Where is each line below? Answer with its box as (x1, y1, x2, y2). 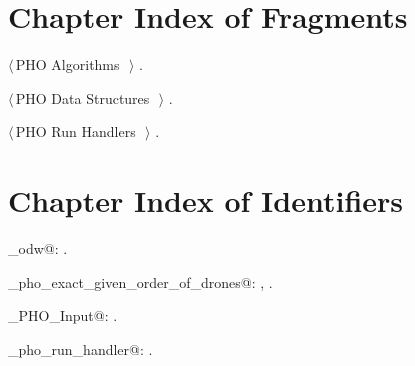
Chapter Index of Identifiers (8, 180, 404, 221)
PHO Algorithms (15, 54, 120, 75)
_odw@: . (8, 238, 68, 259)
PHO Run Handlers (15, 121, 136, 142)
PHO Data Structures (15, 87, 150, 108)
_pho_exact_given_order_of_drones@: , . (8, 271, 273, 292)
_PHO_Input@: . (8, 305, 118, 326)
